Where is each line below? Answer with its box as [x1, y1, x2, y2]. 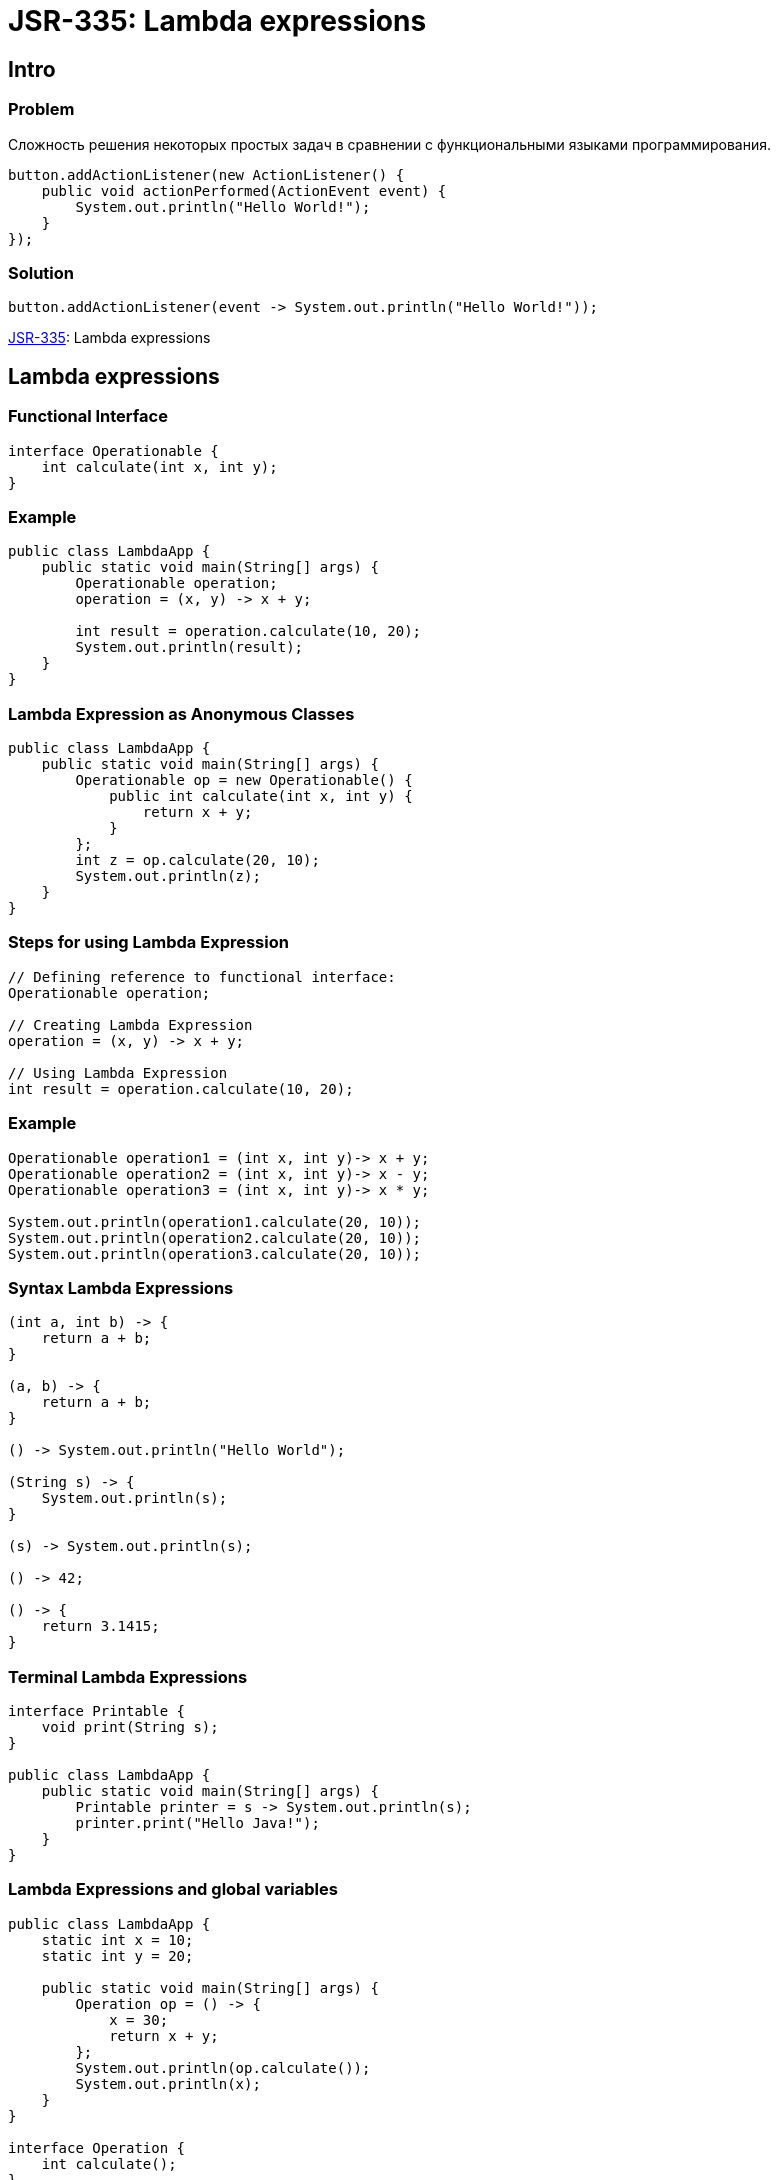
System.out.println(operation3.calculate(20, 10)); [8, 1245, 422, 1262]
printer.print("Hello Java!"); [75, 1815, 320, 1832]
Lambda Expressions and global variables [8, 1879, 338, 1900]
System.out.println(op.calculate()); [75, 2059, 371, 2076]
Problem [8, 99, 75, 120]
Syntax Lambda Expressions [8, 1277, 234, 1298]
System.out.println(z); [75, 868, 261, 885]
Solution [8, 262, 75, 283]
